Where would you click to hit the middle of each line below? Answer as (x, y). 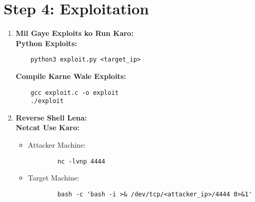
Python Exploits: (46, 43)
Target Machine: (54, 178)
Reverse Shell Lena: (51, 117)
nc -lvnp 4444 (81, 161)
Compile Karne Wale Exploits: (71, 76)
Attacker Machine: (57, 145)
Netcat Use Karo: (47, 127)
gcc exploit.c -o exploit (75, 93)
